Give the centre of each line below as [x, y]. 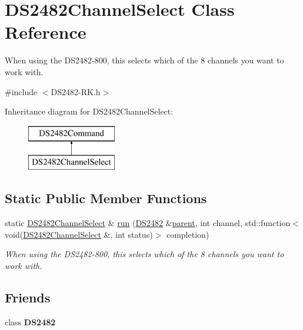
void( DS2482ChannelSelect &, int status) [79, 234]
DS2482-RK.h [76, 91]
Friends [28, 297]
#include [21, 91]
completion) [188, 234]
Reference [46, 32]
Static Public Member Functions [106, 198]
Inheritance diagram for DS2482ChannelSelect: [89, 111]
